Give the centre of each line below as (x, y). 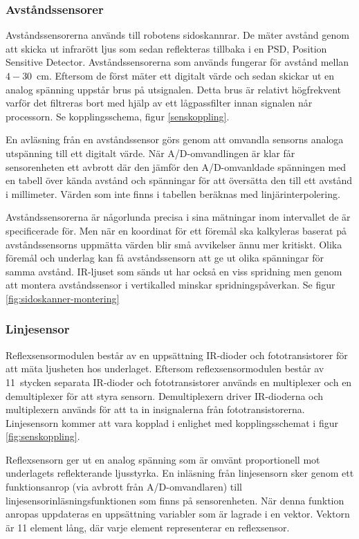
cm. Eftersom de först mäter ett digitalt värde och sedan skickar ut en (186, 75)
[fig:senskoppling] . (43, 436)
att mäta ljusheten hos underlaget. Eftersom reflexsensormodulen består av (165, 368)
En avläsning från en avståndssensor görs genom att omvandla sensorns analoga (175, 139)
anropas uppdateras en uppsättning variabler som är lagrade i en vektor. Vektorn (178, 514)
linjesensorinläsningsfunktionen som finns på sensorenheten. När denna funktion (175, 500)
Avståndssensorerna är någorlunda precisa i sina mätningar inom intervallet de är (178, 217)
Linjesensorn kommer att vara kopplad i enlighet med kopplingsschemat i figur (172, 422)
